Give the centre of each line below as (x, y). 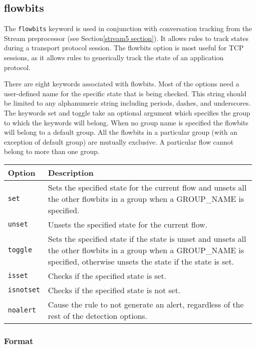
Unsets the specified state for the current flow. (128, 224)
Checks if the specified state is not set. (114, 290)
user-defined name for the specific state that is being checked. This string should (125, 93)
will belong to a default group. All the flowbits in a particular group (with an (121, 132)
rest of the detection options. (98, 315)
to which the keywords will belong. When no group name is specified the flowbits (126, 122)
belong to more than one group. (52, 151)
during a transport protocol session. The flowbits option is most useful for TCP (124, 48)
